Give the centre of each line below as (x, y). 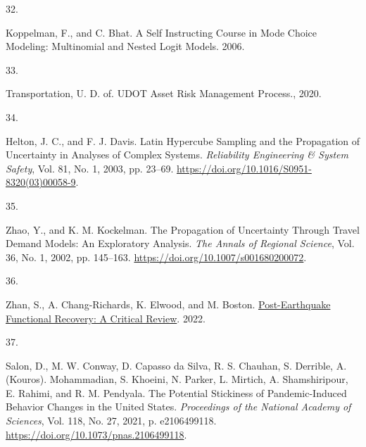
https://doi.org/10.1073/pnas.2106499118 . (96, 434)
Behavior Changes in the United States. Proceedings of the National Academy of (178, 407)
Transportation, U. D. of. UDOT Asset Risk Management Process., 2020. (164, 93)
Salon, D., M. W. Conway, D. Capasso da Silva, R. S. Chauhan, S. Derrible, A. (176, 365)
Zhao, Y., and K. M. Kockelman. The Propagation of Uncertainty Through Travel (183, 229)
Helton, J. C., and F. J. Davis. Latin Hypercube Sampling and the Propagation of (183, 140)
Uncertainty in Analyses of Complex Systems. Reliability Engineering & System (177, 155)
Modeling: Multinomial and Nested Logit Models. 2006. (125, 46)
